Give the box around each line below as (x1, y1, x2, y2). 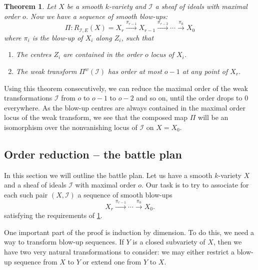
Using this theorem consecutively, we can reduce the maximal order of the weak (4, 82, 248, 93)
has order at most (108, 66, 162, 76)
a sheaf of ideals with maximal (155, 1, 247, 11)
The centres (15, 49, 51, 59)
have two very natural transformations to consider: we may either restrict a (4, 246, 235, 257)
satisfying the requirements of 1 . (4, 210, 102, 220)
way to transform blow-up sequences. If (4, 236, 124, 247)
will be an (198, 112, 228, 122)
